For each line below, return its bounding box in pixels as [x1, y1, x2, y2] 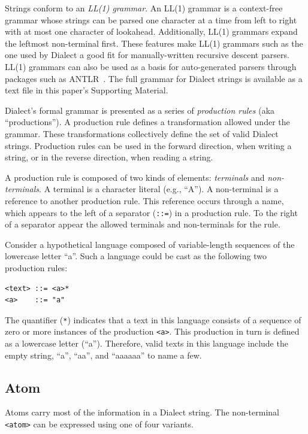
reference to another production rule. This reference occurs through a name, [5, 194, 284, 207]
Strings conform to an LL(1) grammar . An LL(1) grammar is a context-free [5, 2, 283, 14]
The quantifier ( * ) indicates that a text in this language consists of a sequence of [5, 313, 301, 326]
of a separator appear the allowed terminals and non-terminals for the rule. [5, 218, 280, 230]
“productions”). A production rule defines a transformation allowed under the [5, 116, 290, 128]
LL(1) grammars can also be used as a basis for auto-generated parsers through [5, 60, 297, 72]
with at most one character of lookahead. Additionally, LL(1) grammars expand [5, 25, 298, 38]
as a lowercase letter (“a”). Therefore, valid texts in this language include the [5, 337, 288, 350]
